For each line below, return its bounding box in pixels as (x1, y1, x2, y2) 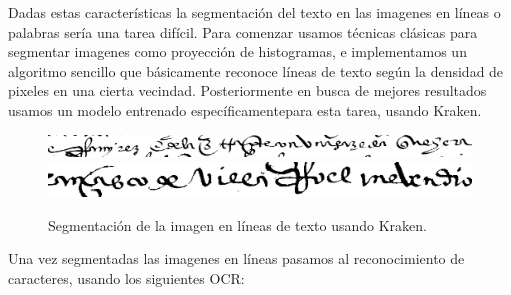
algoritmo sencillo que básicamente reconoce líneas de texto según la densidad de (8, 60, 504, 81)
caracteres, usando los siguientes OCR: (8, 267, 245, 288)
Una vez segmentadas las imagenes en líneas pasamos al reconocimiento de (8, 248, 465, 269)
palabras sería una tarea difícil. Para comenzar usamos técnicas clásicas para (8, 21, 478, 42)
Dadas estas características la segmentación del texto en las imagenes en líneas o (8, 2, 501, 22)
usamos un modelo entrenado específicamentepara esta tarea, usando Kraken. (8, 99, 482, 120)
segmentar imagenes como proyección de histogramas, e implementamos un (8, 41, 467, 62)
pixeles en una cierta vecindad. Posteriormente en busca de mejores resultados (8, 80, 487, 101)
